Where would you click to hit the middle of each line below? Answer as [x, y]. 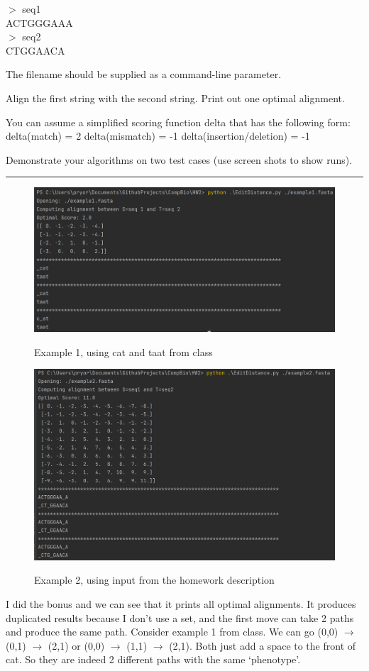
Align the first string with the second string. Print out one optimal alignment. [175, 98]
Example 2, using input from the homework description [154, 580]
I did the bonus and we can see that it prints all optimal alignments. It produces [181, 603]
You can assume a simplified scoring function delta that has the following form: [178, 122]
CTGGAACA [35, 50]
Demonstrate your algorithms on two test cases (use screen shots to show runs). [179, 159]
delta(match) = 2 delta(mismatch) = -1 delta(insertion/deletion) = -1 [158, 136]
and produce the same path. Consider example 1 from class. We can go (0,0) [172, 632]
